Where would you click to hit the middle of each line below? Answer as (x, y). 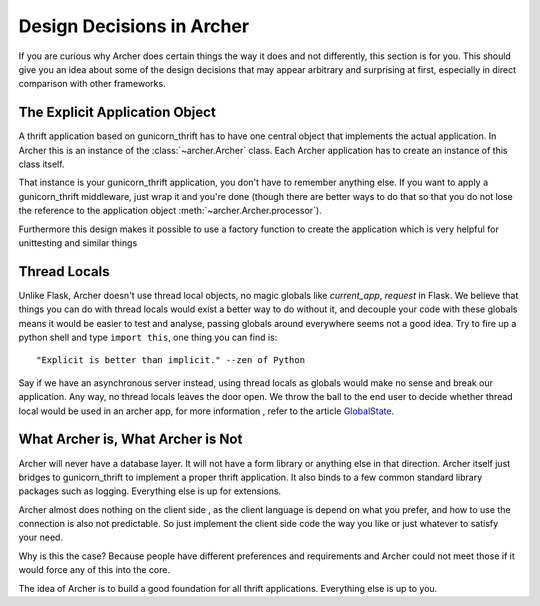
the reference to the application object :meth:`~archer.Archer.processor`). (170, 211)
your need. (41, 537)
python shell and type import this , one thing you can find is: (148, 337)
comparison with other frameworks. (92, 84)
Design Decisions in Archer (134, 26)
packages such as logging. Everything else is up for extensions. (150, 491)
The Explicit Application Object (117, 112)
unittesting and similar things (78, 242)
